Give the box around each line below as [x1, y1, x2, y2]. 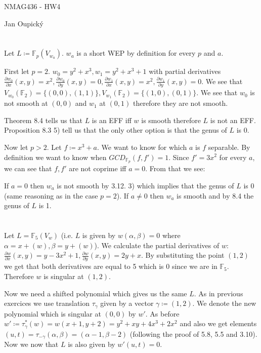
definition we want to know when [4, 151, 107, 162]
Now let [4, 141, 28, 152]
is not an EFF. [210, 114, 256, 125]
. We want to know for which [97, 141, 187, 152]
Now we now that [4, 339, 59, 349]
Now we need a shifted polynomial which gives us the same [4, 288, 187, 298]
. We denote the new [192, 298, 256, 308]
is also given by [68, 339, 115, 349]
